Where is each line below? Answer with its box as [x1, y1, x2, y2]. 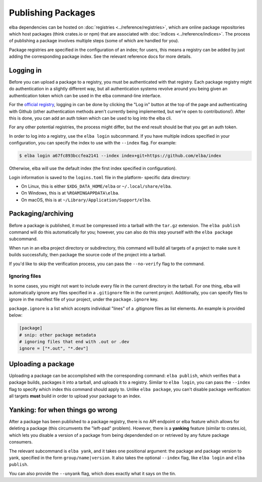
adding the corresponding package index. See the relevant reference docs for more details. [9, 54, 192, 59]
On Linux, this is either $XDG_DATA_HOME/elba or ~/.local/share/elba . [21, 183, 172, 189]
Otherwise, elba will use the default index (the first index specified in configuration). [9, 165, 177, 171]
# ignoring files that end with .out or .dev [19, 339, 130, 344]
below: [9, 312, 23, 318]
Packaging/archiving [9, 210, 74, 218]
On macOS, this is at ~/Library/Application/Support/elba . [21, 197, 151, 203]
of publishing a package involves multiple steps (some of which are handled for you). [9, 38, 180, 44]
